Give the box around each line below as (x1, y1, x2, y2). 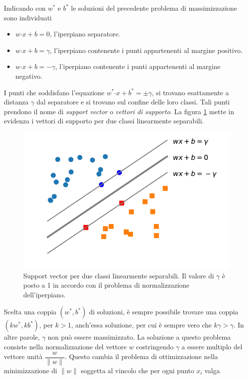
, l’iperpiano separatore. (50, 29, 120, 39)
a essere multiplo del (182, 341, 243, 351)
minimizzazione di (4, 365, 57, 375)
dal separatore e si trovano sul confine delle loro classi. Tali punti (36, 97, 230, 107)
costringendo (136, 341, 174, 351)
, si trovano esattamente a (152, 87, 229, 97)
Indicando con (4, 3, 46, 13)
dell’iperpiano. (23, 289, 66, 299)
